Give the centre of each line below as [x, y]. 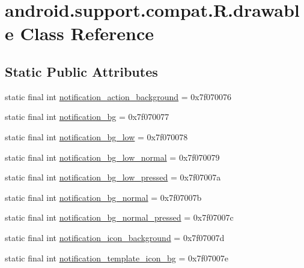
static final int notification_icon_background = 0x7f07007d [115, 237]
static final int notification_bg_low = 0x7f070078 [96, 136]
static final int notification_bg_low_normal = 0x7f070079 [112, 157]
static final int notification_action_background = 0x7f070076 [118, 96]
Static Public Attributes [81, 71]
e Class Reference [79, 33]
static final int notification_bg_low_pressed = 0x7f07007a [113, 177]
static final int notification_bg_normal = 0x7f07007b [103, 197]
